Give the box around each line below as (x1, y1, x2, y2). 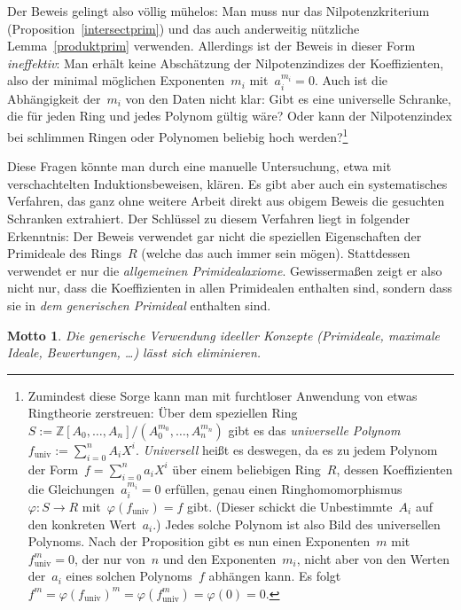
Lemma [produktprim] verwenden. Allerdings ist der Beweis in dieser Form (7, 36, 416, 55)
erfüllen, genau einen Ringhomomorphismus (165, 479, 402, 497)
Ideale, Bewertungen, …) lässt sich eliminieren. (7, 343, 262, 362)
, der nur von (74, 549, 145, 567)
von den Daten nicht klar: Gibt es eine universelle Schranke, (125, 89, 451, 107)
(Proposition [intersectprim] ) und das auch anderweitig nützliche (7, 19, 360, 37)
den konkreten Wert (27, 514, 137, 533)
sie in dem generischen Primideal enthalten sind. (7, 295, 271, 314)
